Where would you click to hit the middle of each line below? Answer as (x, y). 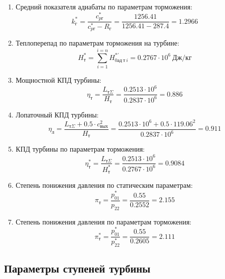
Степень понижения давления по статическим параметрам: (104, 185)
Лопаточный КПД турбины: (57, 114)
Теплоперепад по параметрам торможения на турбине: (97, 43)
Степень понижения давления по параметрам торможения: (104, 221)
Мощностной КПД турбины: (58, 80)
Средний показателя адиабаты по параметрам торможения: (104, 6)
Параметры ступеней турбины (77, 268)
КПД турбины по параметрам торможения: (80, 149)
